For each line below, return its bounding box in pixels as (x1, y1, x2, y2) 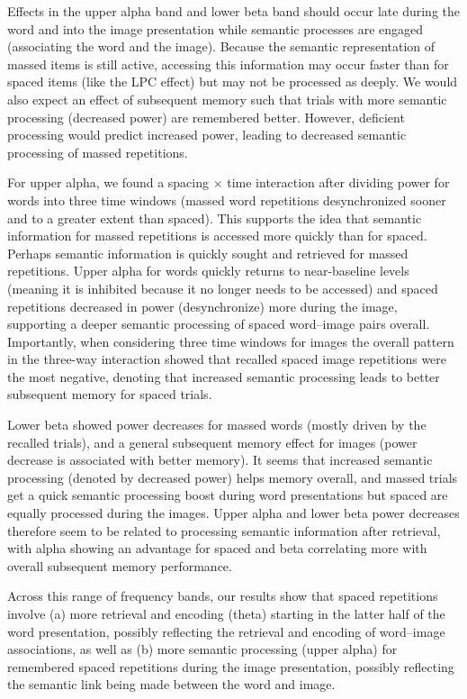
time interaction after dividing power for (227, 173, 450, 192)
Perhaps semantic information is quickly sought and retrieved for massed (7, 243, 409, 262)
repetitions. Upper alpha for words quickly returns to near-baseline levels (7, 261, 409, 280)
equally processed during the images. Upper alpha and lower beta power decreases (7, 504, 460, 522)
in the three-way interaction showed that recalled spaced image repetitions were (7, 349, 447, 368)
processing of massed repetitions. (7, 142, 188, 161)
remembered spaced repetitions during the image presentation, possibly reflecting (7, 657, 454, 676)
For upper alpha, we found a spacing (7, 173, 209, 192)
